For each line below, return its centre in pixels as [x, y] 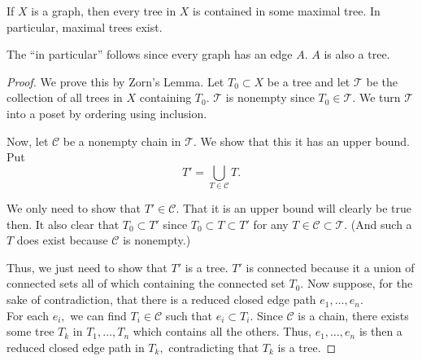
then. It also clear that [63, 224]
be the [382, 81]
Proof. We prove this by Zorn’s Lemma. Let [115, 81]
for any [271, 224]
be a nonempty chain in [122, 141]
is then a [381, 331]
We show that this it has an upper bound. [305, 141]
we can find [98, 315]
